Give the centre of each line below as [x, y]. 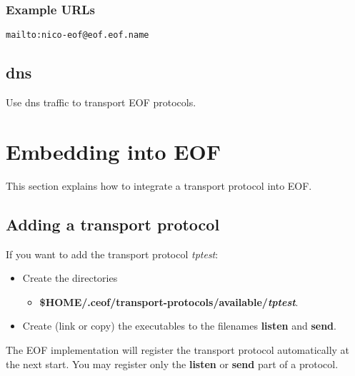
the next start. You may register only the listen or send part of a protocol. [172, 364]
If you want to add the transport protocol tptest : [112, 254]
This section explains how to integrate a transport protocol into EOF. [159, 185]
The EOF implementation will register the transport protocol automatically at [178, 349]
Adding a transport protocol [113, 224]
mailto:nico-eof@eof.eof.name [77, 35]
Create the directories [70, 278]
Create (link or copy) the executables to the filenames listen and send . [179, 326]
